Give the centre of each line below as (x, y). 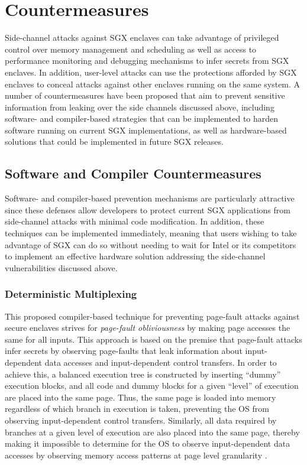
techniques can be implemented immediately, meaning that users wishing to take (151, 233)
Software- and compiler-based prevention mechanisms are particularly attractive (150, 198)
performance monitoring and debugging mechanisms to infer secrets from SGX (147, 61)
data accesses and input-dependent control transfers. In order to (161, 362)
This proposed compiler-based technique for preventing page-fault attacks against (152, 316)
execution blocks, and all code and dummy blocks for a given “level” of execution (152, 386)
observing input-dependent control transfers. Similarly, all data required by (141, 420)
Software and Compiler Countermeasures (133, 173)
